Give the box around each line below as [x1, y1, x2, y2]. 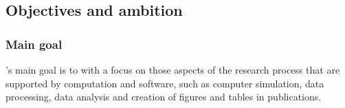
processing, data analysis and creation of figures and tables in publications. [5, 89, 322, 104]
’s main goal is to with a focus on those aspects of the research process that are [5, 63, 340, 76]
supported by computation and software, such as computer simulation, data [5, 76, 324, 90]
